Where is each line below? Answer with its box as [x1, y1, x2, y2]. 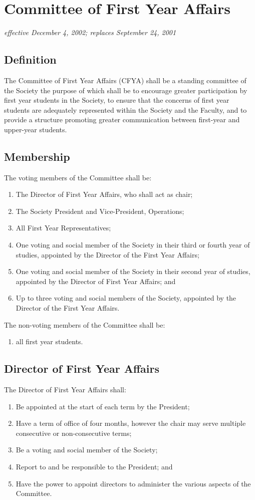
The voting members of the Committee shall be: [4, 172, 152, 182]
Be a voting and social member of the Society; [16, 444, 158, 455]
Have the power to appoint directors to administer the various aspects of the [16, 478, 251, 488]
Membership [4, 148, 70, 164]
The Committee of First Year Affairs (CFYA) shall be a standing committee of [4, 75, 246, 85]
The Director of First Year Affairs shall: [4, 384, 126, 395]
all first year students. [16, 336, 83, 347]
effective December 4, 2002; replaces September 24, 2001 [4, 27, 176, 38]
